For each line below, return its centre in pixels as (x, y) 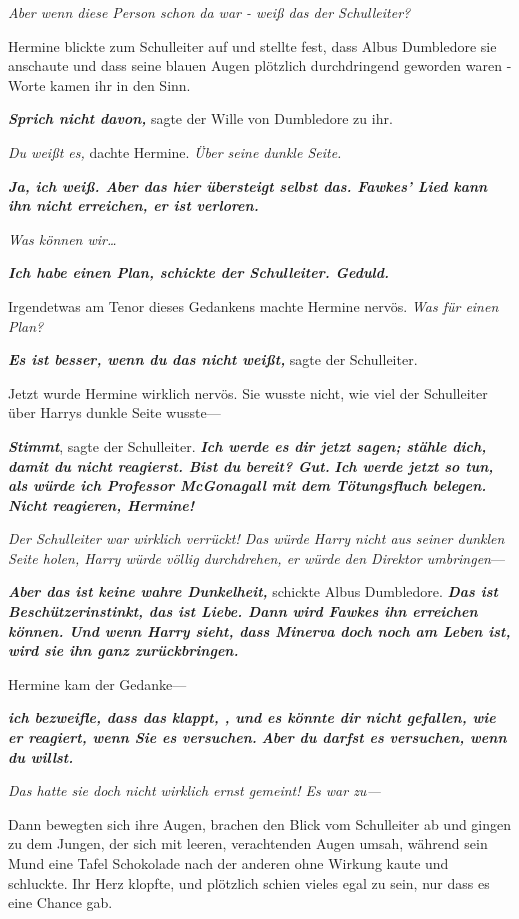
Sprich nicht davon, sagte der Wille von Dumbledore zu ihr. (200, 118)
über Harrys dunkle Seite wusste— (114, 412)
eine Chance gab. (60, 902)
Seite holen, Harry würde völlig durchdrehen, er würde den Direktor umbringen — (256, 557)
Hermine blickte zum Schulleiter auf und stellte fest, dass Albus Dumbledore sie (252, 45)
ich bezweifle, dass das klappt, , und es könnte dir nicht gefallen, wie (252, 717)
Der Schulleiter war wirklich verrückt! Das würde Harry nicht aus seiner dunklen (256, 538)
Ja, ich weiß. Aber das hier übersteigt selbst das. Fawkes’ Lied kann (248, 185)
